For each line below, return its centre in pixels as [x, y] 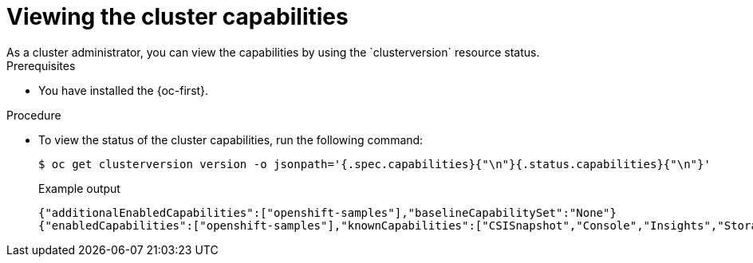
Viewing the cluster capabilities [177, 17]
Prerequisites [41, 65]
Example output [79, 188]
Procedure [34, 115]
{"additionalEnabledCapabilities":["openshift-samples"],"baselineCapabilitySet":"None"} [327, 212]
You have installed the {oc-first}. [124, 90]
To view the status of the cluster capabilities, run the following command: [231, 139]
